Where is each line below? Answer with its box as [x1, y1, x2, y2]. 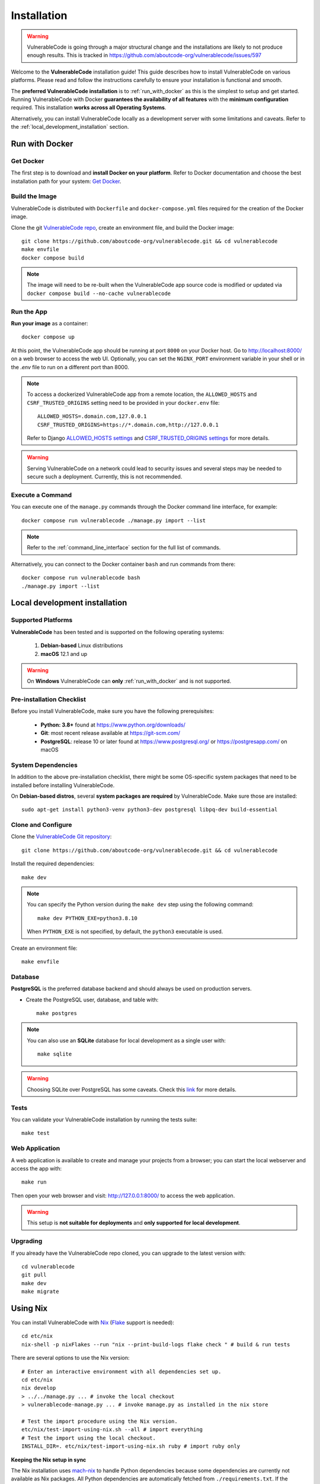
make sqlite [37, 1051, 72, 1058]
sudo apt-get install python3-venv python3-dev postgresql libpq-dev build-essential [21, 806, 278, 813]
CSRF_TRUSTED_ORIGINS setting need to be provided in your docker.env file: [27, 399, 220, 406]
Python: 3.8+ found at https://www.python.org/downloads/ [40, 721, 186, 728]
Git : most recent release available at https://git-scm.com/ [40, 730, 181, 737]
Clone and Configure [11, 821, 72, 829]
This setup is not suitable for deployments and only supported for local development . [27, 1219, 241, 1226]
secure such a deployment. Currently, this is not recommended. [27, 473, 183, 480]
